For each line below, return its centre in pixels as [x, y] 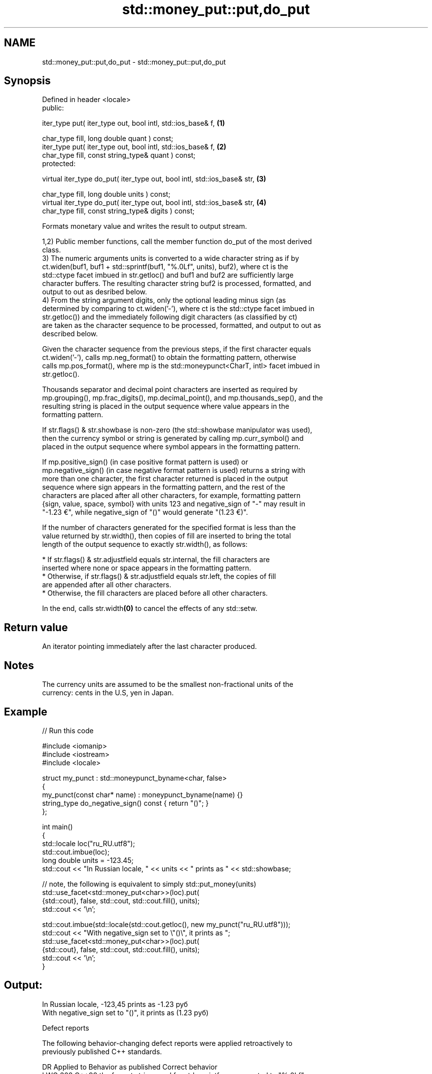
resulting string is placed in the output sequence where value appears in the [166, 406]
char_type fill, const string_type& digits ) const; [118, 211]
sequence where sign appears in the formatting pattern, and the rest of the [164, 487]
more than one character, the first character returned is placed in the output [165, 479]
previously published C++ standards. [102, 1051]
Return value [36, 627]
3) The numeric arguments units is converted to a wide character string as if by [171, 258]
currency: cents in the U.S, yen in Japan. [108, 693]
